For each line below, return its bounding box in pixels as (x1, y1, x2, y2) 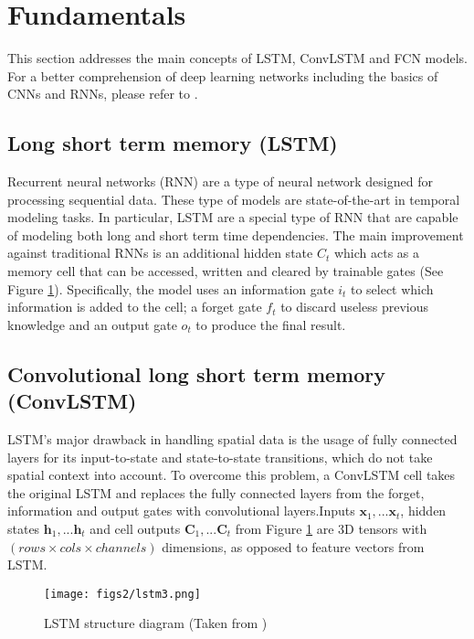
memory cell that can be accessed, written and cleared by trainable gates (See (7, 261, 444, 281)
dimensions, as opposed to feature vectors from (162, 537, 425, 556)
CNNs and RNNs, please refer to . (7, 84, 198, 103)
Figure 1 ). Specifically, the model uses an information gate (7, 279, 334, 298)
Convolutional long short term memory (7, 359, 385, 388)
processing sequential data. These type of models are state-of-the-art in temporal (7, 189, 460, 208)
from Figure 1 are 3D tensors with (235, 519, 427, 538)
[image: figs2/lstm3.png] (44, 587, 201, 601)
